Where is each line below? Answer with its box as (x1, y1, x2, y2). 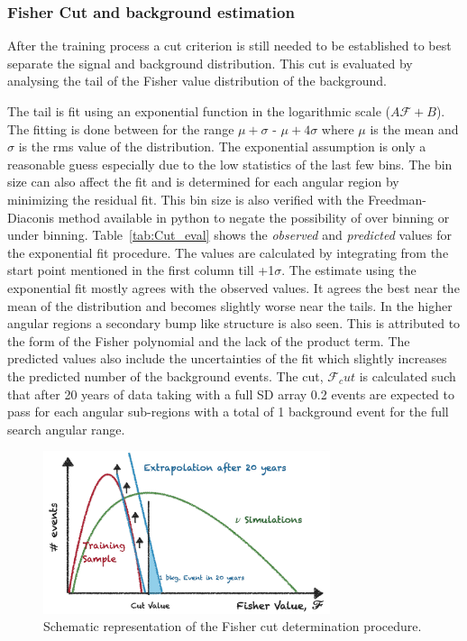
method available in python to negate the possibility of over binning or (58, 207, 450, 226)
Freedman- (368, 189, 427, 208)
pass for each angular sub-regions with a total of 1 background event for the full (7, 402, 449, 421)
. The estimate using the (281, 261, 417, 279)
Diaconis (7, 207, 54, 226)
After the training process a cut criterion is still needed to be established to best (7, 36, 452, 55)
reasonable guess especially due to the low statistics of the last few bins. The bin (7, 154, 453, 173)
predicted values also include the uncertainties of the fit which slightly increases (7, 349, 447, 368)
